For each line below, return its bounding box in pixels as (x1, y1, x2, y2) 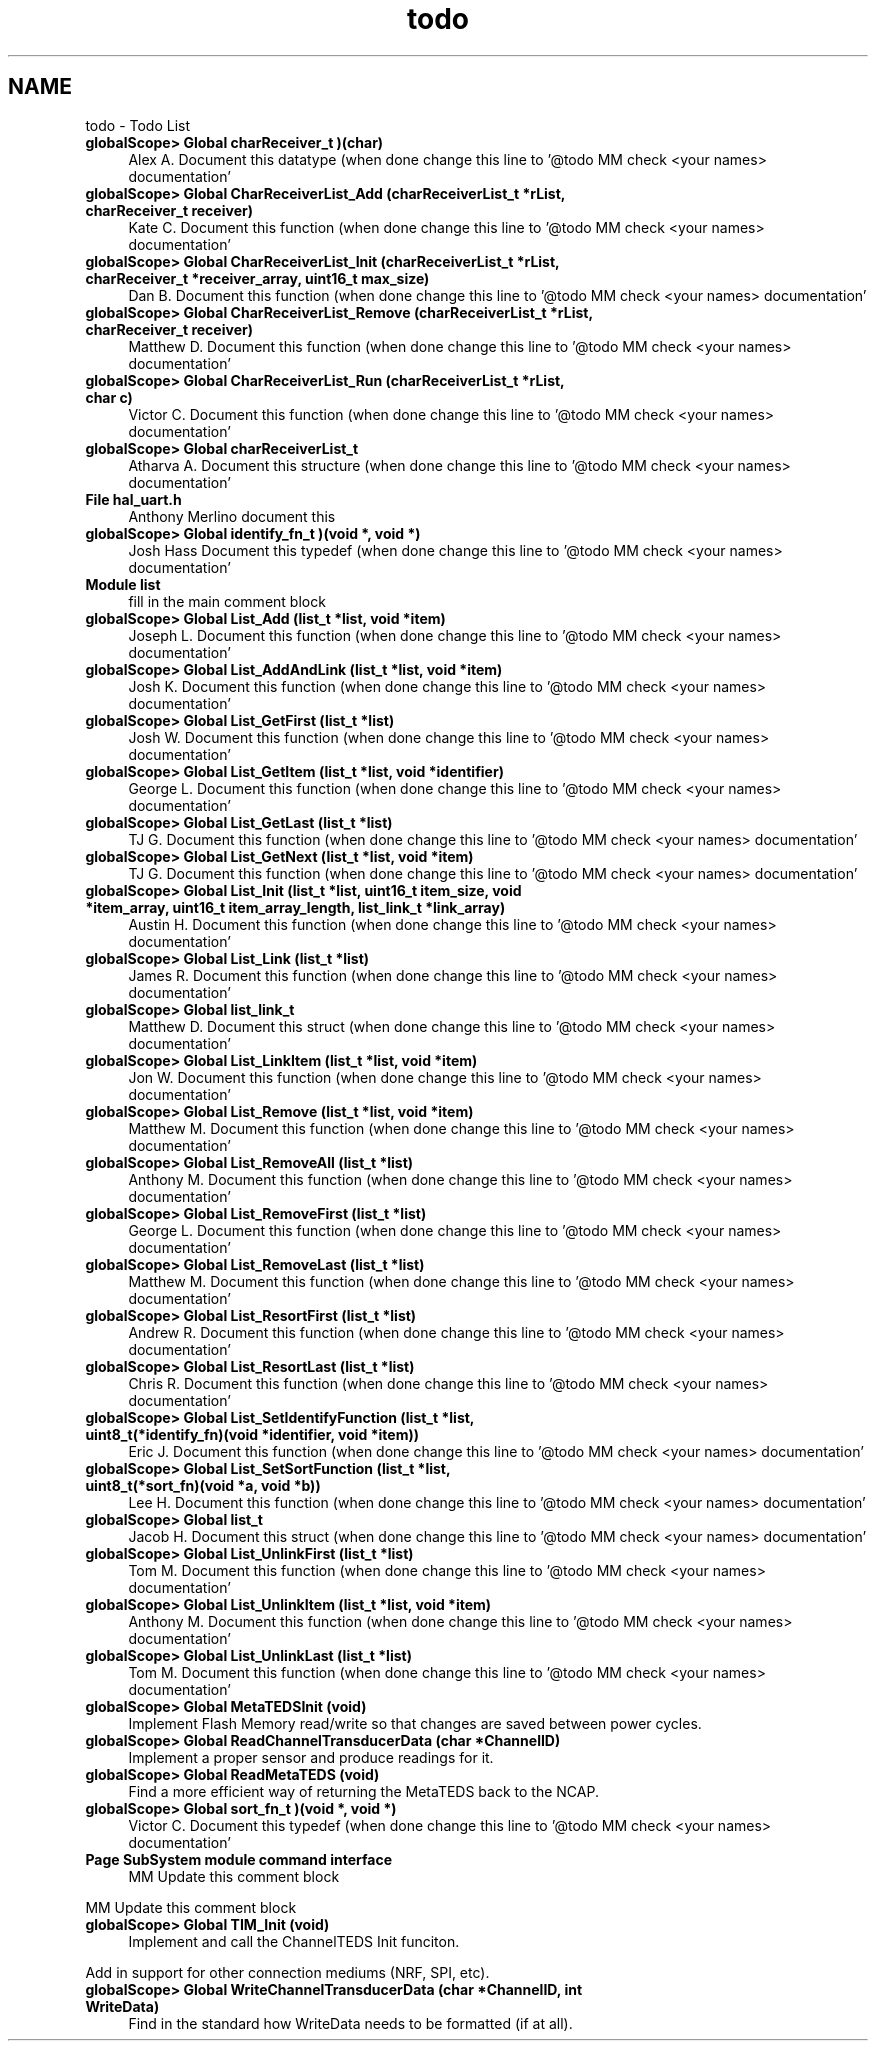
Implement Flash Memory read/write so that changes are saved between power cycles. (128, 1714, 702, 1732)
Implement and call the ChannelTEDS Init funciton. (128, 1932, 460, 1950)
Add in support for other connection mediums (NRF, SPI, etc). (85, 1963, 490, 1981)
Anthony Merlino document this (128, 507, 336, 525)
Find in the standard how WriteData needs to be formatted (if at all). (128, 2014, 573, 2032)
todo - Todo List (85, 116, 191, 134)
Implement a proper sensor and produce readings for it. (128, 1748, 494, 1766)
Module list (85, 575, 161, 593)
